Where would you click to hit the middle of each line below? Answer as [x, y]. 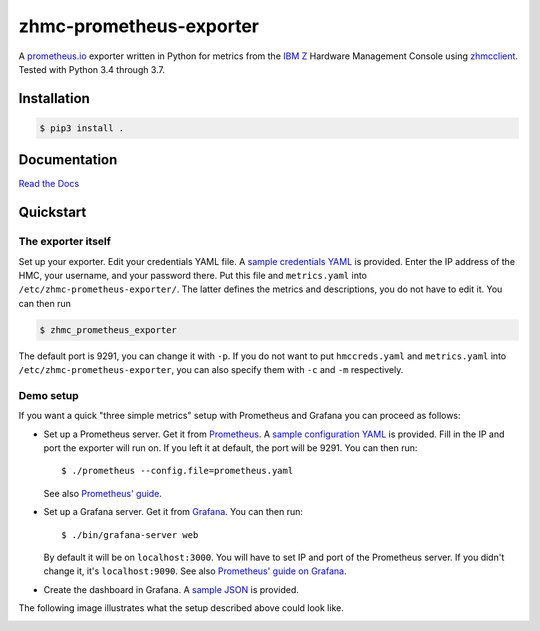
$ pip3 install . [82, 128]
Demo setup [48, 395]
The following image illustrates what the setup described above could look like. [181, 608]
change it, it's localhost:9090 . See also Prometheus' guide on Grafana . [195, 571]
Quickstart [52, 212]
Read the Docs [49, 184]
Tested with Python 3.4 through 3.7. [91, 69]
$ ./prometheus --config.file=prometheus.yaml [177, 471]
